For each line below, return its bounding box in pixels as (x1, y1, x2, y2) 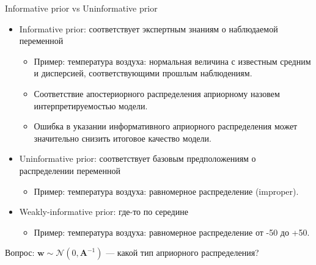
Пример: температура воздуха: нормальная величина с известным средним (34, 54, 311, 67)
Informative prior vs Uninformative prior (5, 2, 158, 14)
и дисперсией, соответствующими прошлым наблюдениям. (34, 67, 252, 79)
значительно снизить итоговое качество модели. (34, 131, 211, 144)
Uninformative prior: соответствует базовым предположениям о (19, 152, 256, 165)
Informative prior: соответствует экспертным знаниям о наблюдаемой (19, 22, 278, 35)
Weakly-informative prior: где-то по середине (19, 205, 188, 218)
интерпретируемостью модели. (34, 99, 148, 112)
